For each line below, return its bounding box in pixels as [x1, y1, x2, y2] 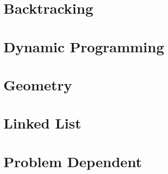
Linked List [3, 113, 82, 133]
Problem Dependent [3, 151, 142, 171]
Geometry [3, 74, 72, 94]
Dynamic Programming [3, 36, 165, 56]
